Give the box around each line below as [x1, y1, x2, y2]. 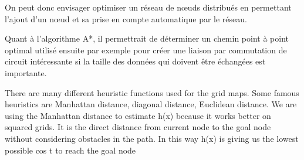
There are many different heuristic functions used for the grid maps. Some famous [5, 86, 299, 98]
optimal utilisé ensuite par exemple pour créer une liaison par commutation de [5, 43, 287, 56]
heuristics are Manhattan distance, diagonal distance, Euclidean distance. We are [5, 98, 297, 110]
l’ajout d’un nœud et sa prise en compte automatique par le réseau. [5, 12, 247, 25]
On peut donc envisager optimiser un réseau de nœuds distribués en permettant [5, 1, 292, 13]
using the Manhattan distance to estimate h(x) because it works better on [5, 109, 271, 121]
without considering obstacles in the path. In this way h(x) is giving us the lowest [5, 132, 299, 144]
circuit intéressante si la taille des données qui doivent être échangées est [5, 55, 266, 67]
